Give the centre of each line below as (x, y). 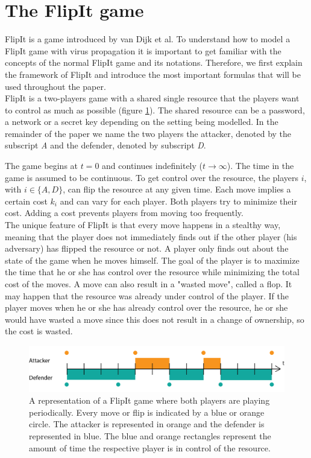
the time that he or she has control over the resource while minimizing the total (152, 272)
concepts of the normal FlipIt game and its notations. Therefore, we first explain (154, 62)
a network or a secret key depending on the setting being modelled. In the (142, 122)
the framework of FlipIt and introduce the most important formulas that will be (153, 74)
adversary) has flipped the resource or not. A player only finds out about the (147, 248)
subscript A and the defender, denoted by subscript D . (105, 145)
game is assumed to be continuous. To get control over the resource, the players (152, 177)
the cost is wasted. (39, 331)
